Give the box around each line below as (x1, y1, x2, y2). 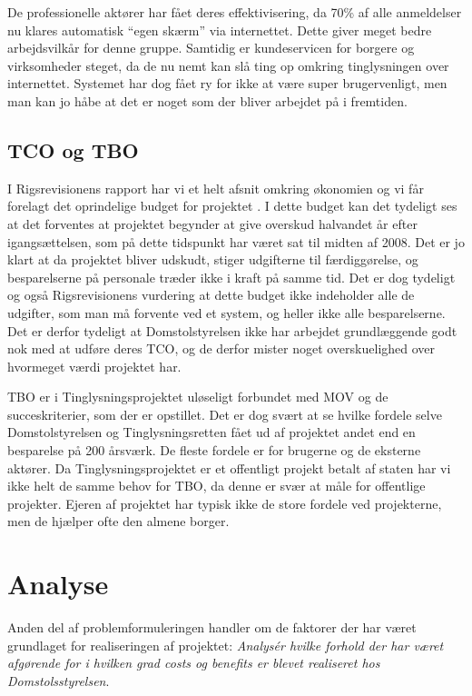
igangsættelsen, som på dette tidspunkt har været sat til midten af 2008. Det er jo (7, 232, 465, 251)
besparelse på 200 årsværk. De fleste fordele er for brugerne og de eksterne (7, 441, 421, 460)
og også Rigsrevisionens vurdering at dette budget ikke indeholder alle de (7, 285, 415, 304)
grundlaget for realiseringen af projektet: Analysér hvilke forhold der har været (7, 635, 444, 654)
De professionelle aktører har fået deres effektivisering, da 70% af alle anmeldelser (7, 3, 462, 21)
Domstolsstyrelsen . (7, 671, 110, 690)
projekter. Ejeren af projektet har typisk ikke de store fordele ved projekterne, (7, 493, 442, 512)
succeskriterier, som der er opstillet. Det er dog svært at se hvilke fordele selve (7, 404, 442, 423)
